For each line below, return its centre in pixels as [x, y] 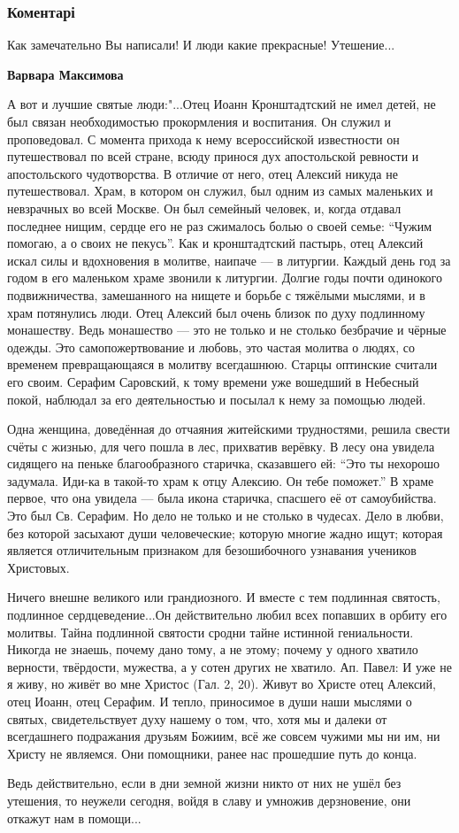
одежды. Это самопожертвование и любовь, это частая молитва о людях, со [211, 347]
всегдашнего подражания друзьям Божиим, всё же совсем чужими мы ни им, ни [224, 736]
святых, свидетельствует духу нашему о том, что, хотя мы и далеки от [197, 718]
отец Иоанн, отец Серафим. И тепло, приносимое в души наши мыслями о [210, 701]
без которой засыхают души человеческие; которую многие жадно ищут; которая [225, 532]
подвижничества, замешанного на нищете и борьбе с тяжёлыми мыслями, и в [216, 294]
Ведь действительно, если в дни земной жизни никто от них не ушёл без [204, 783]
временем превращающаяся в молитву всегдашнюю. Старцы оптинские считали [222, 364]
